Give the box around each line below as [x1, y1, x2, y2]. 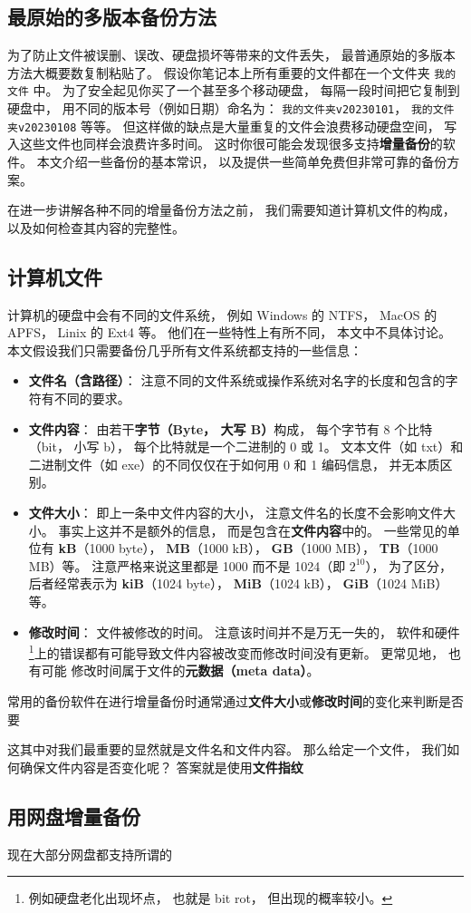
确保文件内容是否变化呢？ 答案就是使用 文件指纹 [19, 757, 303, 776]
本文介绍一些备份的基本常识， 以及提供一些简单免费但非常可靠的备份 [36, 152, 447, 171]
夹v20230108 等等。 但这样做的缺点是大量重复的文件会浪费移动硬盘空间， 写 [7, 116, 457, 135]
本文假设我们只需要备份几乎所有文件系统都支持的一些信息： [7, 340, 362, 359]
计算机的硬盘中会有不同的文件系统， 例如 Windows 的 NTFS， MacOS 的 [7, 305, 437, 324]
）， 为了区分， [365, 556, 453, 575]
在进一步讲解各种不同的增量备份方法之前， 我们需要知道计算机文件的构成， [7, 200, 456, 219]
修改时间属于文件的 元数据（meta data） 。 [71, 661, 320, 680]
